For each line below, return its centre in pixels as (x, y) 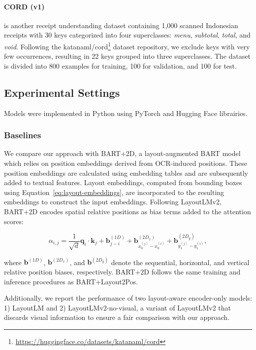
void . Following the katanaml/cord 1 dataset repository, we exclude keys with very (127, 45)
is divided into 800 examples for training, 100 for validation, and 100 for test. (120, 65)
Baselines (23, 135)
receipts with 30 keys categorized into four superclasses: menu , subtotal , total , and (127, 35)
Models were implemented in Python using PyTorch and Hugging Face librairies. (126, 113)
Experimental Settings (62, 92)
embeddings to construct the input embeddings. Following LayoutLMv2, (113, 202)
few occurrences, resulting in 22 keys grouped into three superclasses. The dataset (127, 56)
